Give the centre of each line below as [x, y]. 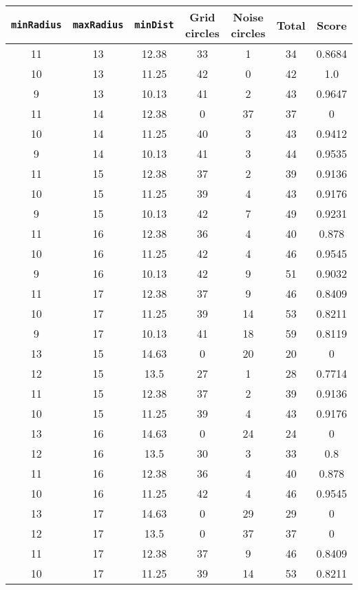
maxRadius [98, 25]
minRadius [36, 25]
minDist [154, 25]
